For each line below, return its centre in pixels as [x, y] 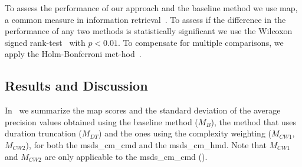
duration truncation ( [43, 133]
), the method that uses [254, 121]
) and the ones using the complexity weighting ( [185, 133]
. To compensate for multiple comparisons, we [201, 42]
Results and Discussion [76, 86]
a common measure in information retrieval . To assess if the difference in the [145, 19]
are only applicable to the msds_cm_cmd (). [126, 156]
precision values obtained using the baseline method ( [101, 121]
